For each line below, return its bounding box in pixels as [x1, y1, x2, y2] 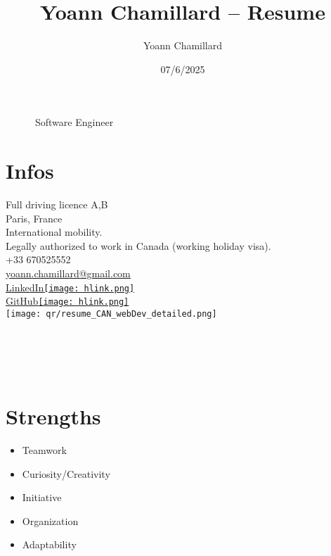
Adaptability [22, 537, 77, 552]
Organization [22, 513, 79, 528]
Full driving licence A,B [6, 197, 108, 212]
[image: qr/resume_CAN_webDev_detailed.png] [6, 308, 217, 319]
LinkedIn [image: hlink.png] [6, 279, 135, 294]
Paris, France [6, 210, 63, 225]
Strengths [6, 402, 101, 431]
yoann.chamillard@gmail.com [6, 266, 131, 280]
